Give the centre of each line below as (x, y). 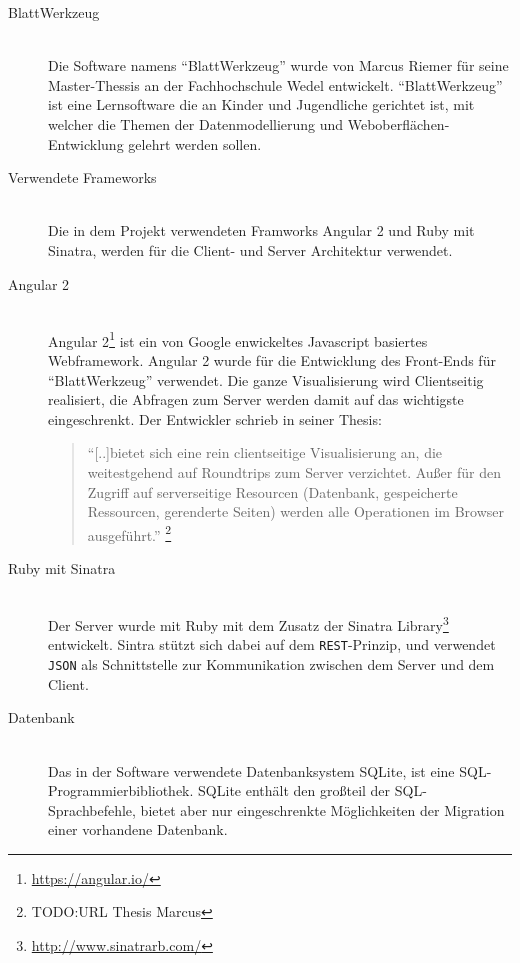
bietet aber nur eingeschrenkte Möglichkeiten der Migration (322, 809)
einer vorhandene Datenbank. (138, 829)
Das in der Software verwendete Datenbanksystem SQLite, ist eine (251, 770)
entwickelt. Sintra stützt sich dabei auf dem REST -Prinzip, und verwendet (272, 644)
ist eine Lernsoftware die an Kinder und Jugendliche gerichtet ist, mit (261, 104)
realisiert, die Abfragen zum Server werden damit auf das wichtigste (256, 399)
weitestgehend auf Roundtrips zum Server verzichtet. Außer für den (294, 471)
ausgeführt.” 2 (129, 533)
